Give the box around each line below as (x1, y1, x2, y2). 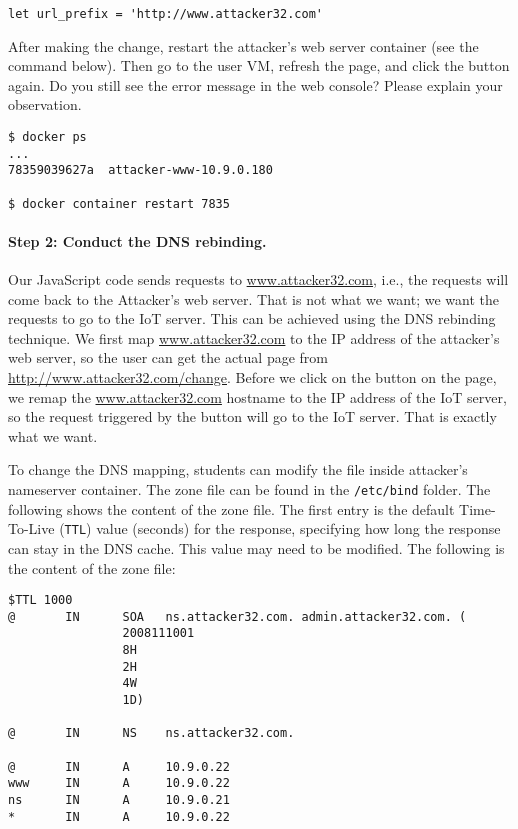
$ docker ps (8, 130, 87, 145)
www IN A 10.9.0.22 (8, 776, 230, 791)
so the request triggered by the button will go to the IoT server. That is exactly (8, 406, 497, 427)
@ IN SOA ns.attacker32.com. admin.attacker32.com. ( (8, 609, 467, 624)
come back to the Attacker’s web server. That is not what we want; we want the (8, 288, 500, 309)
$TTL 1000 (8, 593, 73, 608)
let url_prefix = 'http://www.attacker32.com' (8, 7, 323, 21)
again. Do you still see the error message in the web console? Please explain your (8, 74, 503, 95)
